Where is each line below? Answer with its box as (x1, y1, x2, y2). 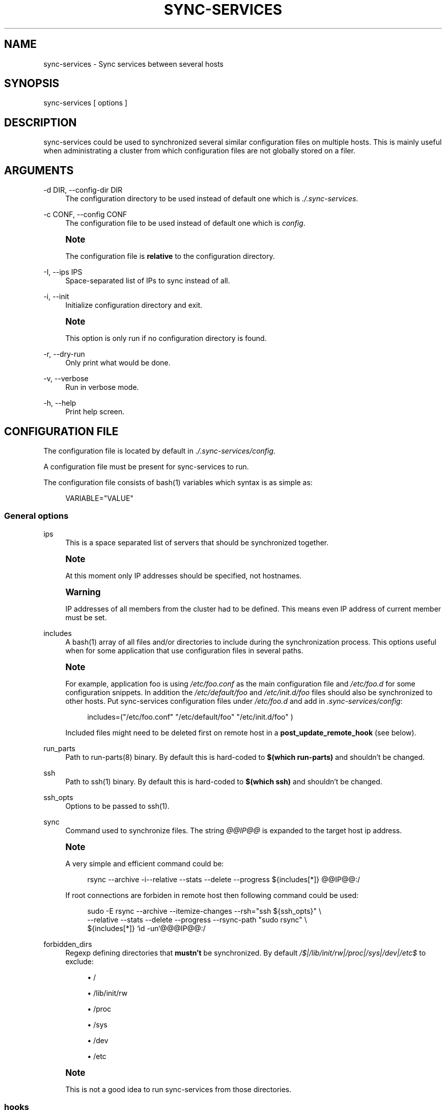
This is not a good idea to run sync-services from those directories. (65, 1085, 292, 1094)
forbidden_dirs (43, 939, 92, 948)
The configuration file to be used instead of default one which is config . (65, 219, 305, 228)
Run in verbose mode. (65, 383, 139, 392)
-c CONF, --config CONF (43, 210, 127, 219)
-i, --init (43, 292, 69, 301)
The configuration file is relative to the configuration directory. (65, 252, 275, 261)
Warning (65, 587, 101, 597)
